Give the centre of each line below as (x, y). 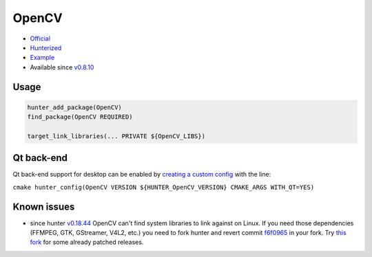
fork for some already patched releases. (87, 242)
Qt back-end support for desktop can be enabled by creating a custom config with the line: (142, 175)
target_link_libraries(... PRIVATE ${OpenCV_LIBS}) (116, 136)
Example (42, 58)
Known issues (44, 206)
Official (40, 38)
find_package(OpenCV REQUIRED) (80, 117)
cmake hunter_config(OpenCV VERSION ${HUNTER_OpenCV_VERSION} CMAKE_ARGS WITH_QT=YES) (164, 187)
